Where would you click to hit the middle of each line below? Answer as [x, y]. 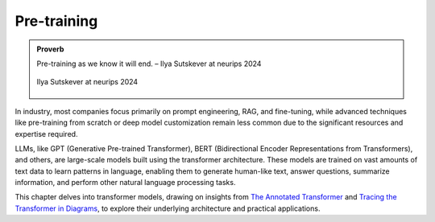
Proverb [50, 49]
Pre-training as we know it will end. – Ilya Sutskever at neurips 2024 [149, 64]
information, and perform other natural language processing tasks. [125, 183]
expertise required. [46, 134]
